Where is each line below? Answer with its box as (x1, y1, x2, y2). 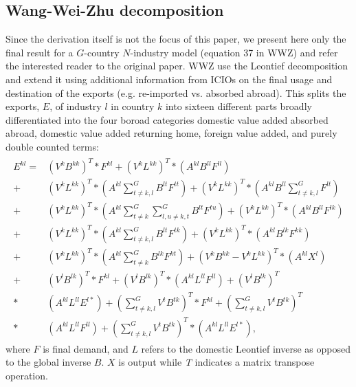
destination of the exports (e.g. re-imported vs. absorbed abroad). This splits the (5, 85, 346, 100)
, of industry (49, 99, 102, 113)
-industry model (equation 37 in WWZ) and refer (130, 45, 338, 59)
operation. (5, 368, 48, 383)
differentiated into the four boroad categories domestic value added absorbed (5, 112, 329, 126)
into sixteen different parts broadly (165, 99, 312, 113)
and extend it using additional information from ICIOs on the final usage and (5, 71, 333, 86)
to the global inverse (5, 355, 91, 369)
